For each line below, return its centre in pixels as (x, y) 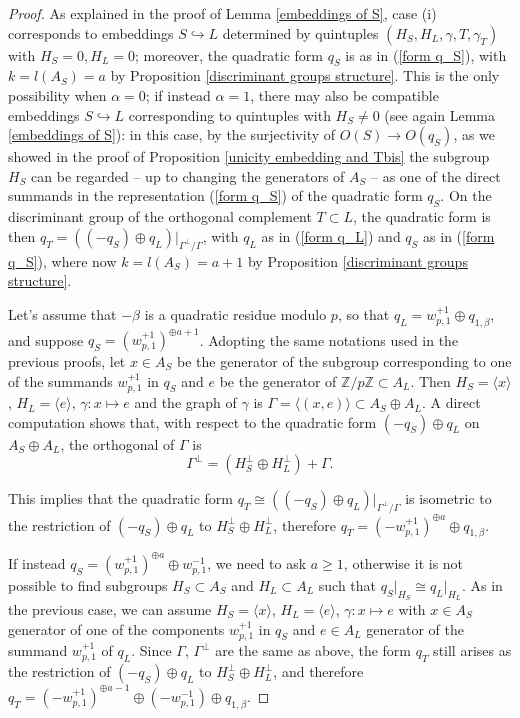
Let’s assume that (62, 313)
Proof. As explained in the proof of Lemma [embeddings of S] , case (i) (222, 13)
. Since (151, 650)
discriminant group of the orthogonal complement (160, 216)
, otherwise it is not (403, 562)
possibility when (57, 94)
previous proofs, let (67, 361)
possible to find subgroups (88, 584)
